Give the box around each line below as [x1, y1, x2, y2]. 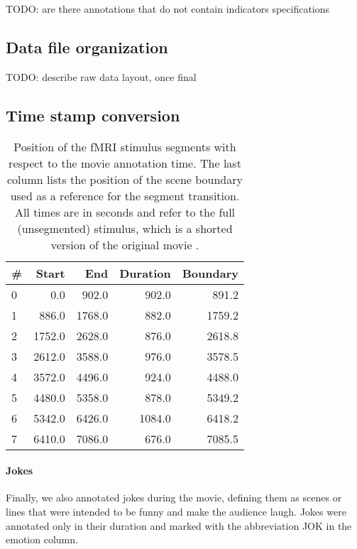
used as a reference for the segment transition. [10, 187, 240, 204]
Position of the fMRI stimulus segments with [13, 138, 236, 155]
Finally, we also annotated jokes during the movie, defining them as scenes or [6, 490, 342, 505]
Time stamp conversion [6, 104, 180, 126]
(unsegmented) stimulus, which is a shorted [17, 219, 233, 237]
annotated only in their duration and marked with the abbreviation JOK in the [6, 518, 352, 533]
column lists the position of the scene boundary [7, 170, 243, 187]
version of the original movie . [50, 236, 199, 253]
